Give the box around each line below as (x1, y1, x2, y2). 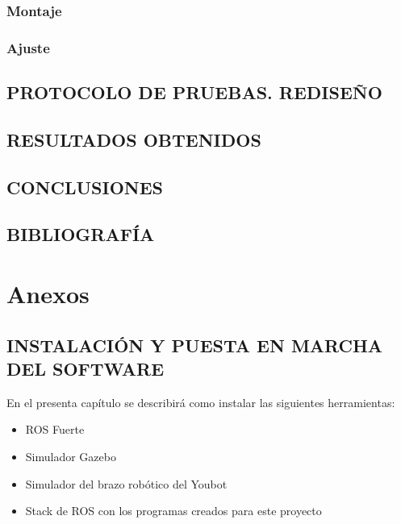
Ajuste (6, 37, 50, 57)
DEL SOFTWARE (6, 356, 165, 381)
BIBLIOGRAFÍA (6, 222, 155, 247)
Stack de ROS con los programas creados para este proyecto (25, 502, 322, 519)
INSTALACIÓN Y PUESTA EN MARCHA (6, 332, 383, 357)
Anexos (6, 277, 90, 310)
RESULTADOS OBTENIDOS (6, 127, 261, 152)
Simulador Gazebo (25, 447, 116, 464)
